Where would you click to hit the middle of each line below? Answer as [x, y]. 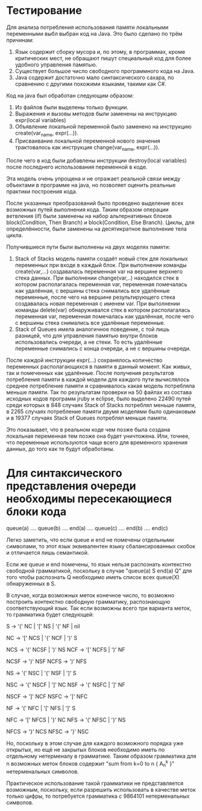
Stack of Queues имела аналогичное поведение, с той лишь [92, 329]
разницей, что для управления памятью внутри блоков [86, 335]
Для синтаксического [64, 473]
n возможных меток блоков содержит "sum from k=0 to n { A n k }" [90, 764]
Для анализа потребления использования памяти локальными [87, 27]
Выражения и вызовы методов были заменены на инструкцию [96, 114]
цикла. [15, 235]
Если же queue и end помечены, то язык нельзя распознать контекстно [99, 565]
